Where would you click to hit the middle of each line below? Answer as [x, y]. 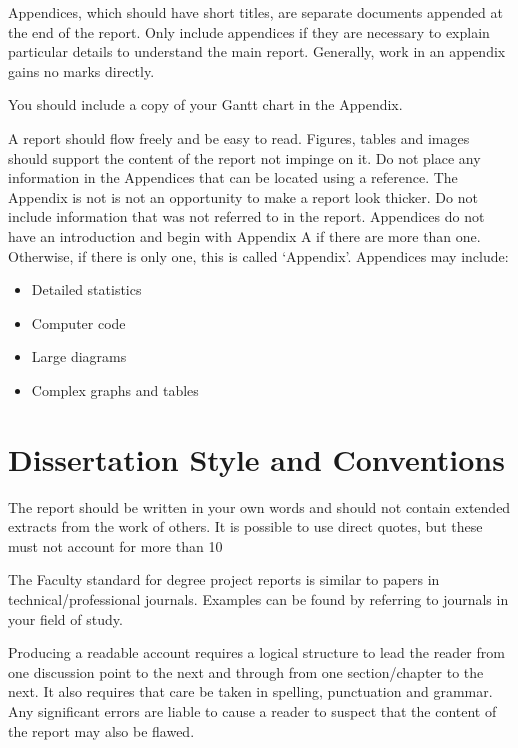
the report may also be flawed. [101, 730]
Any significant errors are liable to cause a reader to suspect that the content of [252, 710]
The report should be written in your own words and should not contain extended [259, 506]
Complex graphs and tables [115, 389]
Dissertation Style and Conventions [256, 458]
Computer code [78, 322]
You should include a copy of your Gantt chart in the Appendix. [205, 104]
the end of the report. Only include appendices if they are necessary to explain [249, 31]
